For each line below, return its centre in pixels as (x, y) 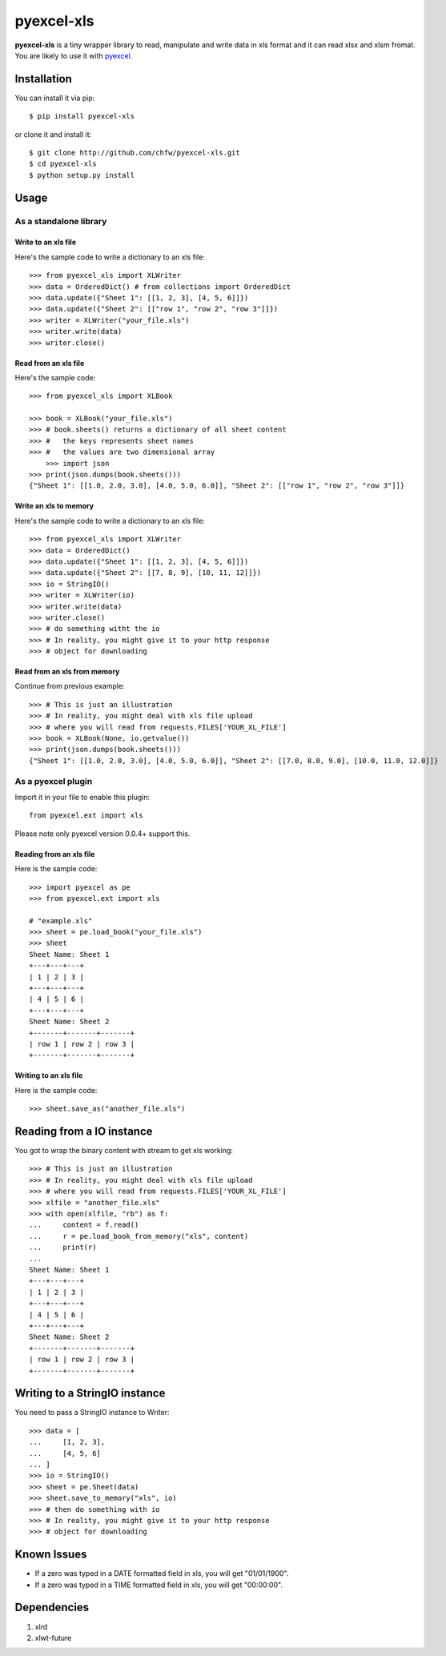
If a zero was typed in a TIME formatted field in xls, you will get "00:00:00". (159, 1585)
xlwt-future (53, 1638)
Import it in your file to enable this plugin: (82, 797)
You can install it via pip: (55, 98)
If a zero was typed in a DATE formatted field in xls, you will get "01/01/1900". (162, 1574)
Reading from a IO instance (84, 1131)
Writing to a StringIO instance (90, 1393)
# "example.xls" (61, 920)
